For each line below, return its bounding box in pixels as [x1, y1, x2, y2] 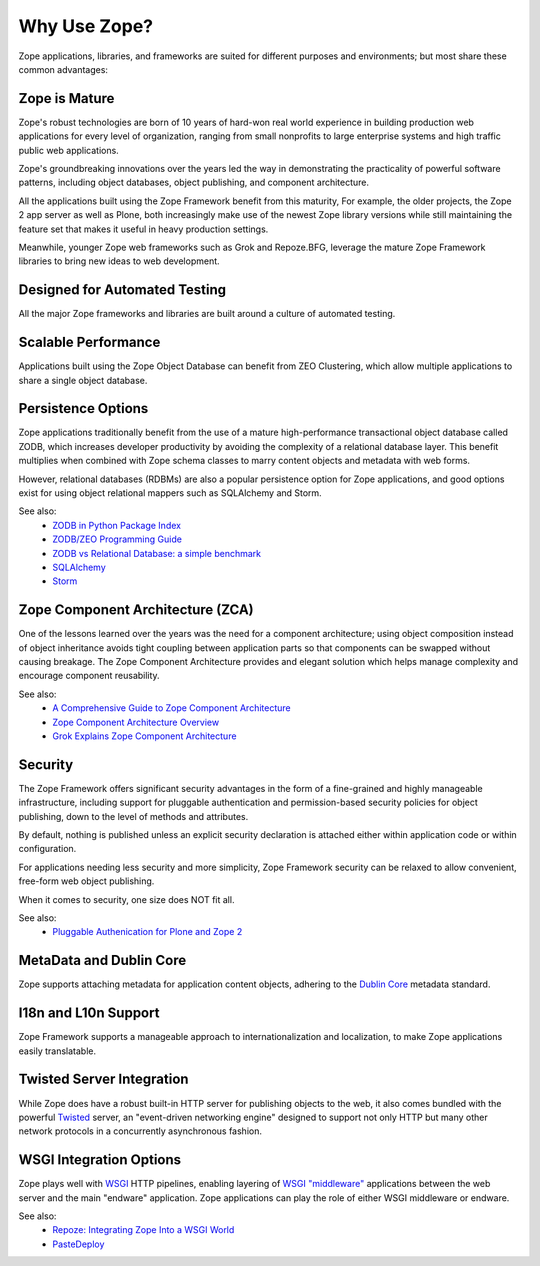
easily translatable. [18, 1045, 97, 1057]
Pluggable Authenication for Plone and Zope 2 [52, 926, 243, 938]
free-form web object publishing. [18, 875, 155, 887]
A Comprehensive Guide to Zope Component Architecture [52, 702, 291, 714]
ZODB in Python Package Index [52, 519, 182, 531]
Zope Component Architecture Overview [52, 716, 220, 728]
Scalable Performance [18, 334, 161, 351]
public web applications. [18, 144, 119, 156]
